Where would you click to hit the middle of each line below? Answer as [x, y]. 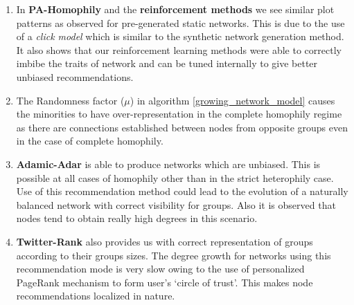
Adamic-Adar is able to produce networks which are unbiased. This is [168, 164]
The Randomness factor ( [70, 100]
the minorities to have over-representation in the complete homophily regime [179, 114]
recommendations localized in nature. [96, 296]
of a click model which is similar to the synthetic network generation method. [180, 36]
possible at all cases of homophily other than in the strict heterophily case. [175, 177]
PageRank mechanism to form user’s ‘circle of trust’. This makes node [165, 282]
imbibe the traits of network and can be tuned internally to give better [167, 63]
